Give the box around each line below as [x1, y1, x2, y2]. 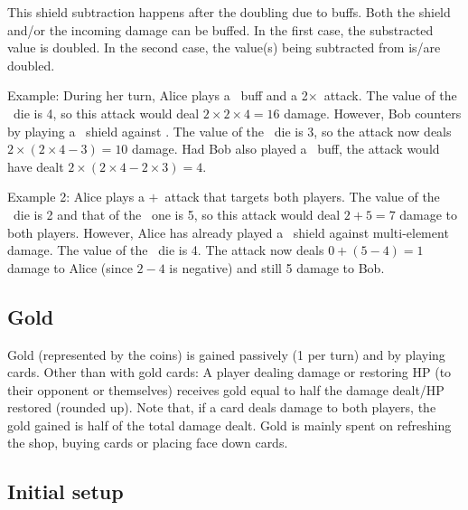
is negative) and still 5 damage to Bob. [169, 258, 385, 277]
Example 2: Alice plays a [7, 187, 145, 206]
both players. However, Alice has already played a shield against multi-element [7, 222, 449, 241]
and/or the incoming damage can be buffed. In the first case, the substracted [7, 20, 434, 39]
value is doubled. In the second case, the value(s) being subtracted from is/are [7, 38, 441, 57]
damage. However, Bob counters [284, 103, 462, 122]
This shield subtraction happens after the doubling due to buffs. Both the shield [7, 3, 451, 21]
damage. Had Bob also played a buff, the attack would [132, 139, 440, 158]
